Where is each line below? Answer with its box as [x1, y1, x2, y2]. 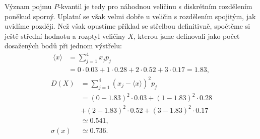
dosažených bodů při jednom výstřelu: [5, 40, 122, 51]
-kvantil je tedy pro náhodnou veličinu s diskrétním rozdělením [58, 1, 252, 11]
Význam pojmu [5, 1, 52, 11]
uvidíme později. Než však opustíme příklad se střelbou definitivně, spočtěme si [5, 21, 250, 31]
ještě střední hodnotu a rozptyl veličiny [5, 30, 125, 41]
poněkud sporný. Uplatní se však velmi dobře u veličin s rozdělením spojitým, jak [5, 11, 256, 21]
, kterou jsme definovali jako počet [134, 30, 240, 41]
